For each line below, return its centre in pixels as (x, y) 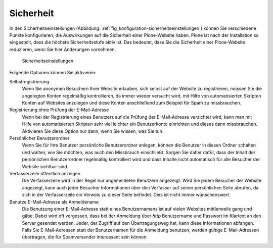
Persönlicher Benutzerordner (39, 138)
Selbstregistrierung (29, 81)
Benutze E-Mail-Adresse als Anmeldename (54, 202)
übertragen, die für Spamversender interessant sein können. (85, 237)
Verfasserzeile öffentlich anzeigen (45, 173)
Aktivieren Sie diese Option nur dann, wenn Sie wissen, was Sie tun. (93, 131)
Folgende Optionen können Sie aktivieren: (53, 72)
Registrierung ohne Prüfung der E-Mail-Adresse (59, 110)
